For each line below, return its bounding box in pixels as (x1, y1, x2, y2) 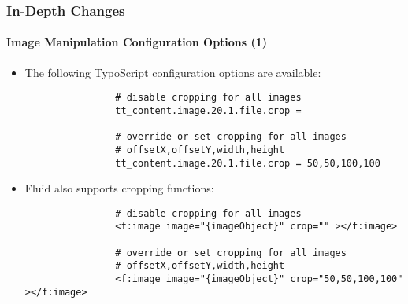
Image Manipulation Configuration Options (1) (6, 34, 268, 50)
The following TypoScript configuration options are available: (24, 64, 321, 80)
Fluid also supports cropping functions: (24, 180, 214, 196)
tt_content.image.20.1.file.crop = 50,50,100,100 (115, 157, 380, 169)
